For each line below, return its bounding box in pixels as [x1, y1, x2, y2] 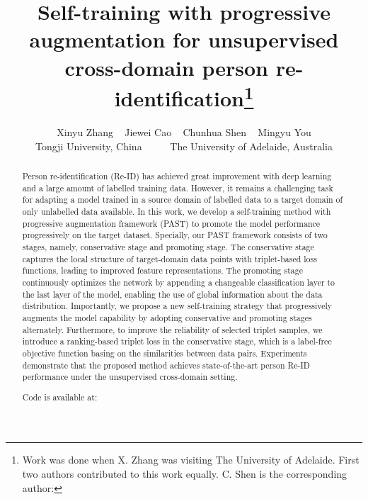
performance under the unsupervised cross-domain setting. [22, 371, 238, 383]
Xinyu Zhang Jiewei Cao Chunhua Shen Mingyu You [57, 125, 311, 140]
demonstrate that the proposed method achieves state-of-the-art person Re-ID [22, 359, 310, 371]
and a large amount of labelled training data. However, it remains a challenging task [22, 181, 333, 194]
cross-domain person [64, 52, 268, 82]
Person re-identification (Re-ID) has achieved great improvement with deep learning [22, 170, 332, 181]
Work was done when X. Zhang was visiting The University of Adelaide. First [22, 452, 360, 467]
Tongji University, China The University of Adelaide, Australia [35, 138, 333, 153]
